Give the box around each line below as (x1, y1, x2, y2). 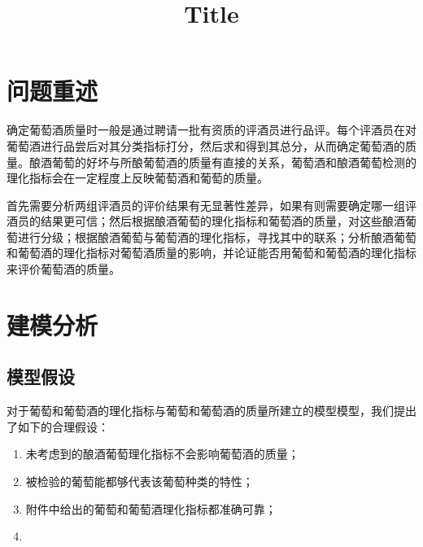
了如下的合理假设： (7, 418, 109, 435)
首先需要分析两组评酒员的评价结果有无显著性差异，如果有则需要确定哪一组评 (7, 196, 416, 213)
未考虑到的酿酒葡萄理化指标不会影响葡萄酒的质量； (25, 445, 299, 462)
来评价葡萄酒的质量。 (7, 260, 120, 278)
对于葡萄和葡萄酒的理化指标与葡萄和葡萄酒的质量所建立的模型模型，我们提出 (7, 402, 416, 419)
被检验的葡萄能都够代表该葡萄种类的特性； (25, 473, 254, 490)
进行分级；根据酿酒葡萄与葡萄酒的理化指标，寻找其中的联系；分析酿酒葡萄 (17, 228, 416, 245)
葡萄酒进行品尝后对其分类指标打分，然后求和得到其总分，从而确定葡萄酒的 (7, 137, 405, 154)
